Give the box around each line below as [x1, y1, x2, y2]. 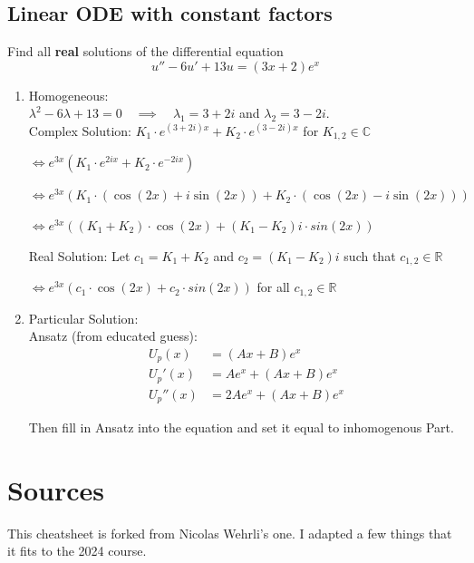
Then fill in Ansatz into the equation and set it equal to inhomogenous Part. [28, 418, 454, 437]
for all [256, 277, 290, 296]
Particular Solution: [28, 308, 139, 327]
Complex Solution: [28, 121, 131, 140]
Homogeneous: [28, 85, 109, 104]
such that [343, 246, 396, 265]
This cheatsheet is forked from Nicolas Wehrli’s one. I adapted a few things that [7, 523, 452, 542]
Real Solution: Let [28, 246, 131, 265]
